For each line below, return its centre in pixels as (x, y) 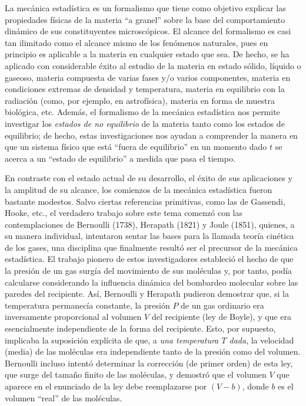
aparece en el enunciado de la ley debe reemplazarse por (106, 386)
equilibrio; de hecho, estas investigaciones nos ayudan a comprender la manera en (151, 135)
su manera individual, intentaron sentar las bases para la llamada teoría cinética (149, 236)
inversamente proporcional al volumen (73, 317)
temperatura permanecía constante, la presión (87, 305)
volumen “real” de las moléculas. (64, 397)
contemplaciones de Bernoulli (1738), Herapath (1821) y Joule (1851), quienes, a (150, 224)
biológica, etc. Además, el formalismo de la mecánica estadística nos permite (142, 112)
